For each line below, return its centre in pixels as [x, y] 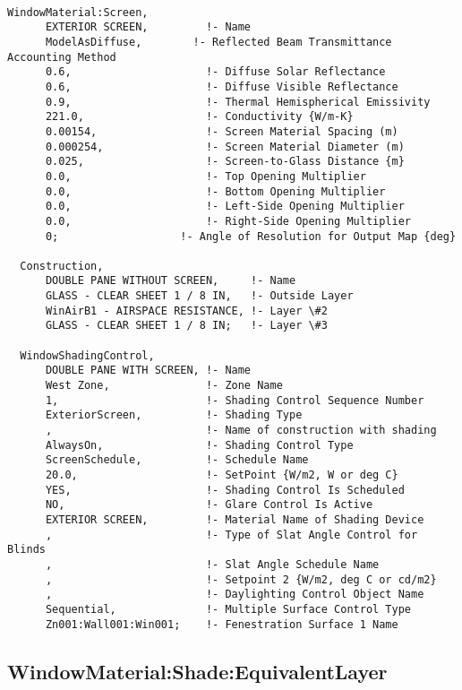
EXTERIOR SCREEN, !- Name [148, 27]
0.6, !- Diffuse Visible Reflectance [222, 86]
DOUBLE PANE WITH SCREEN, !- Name [148, 371]
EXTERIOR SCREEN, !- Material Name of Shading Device [235, 519]
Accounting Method [62, 57]
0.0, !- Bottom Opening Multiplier [215, 191]
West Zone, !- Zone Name [164, 386]
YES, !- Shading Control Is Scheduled [225, 490]
